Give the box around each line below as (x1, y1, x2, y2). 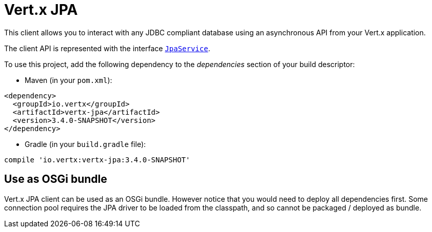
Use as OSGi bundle (4, 173, 107, 186)
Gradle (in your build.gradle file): (25, 139, 146, 149)
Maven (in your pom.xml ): (25, 75, 112, 85)
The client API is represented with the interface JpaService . (4, 44, 210, 53)
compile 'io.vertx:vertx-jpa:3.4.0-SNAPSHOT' (4, 155, 190, 164)
